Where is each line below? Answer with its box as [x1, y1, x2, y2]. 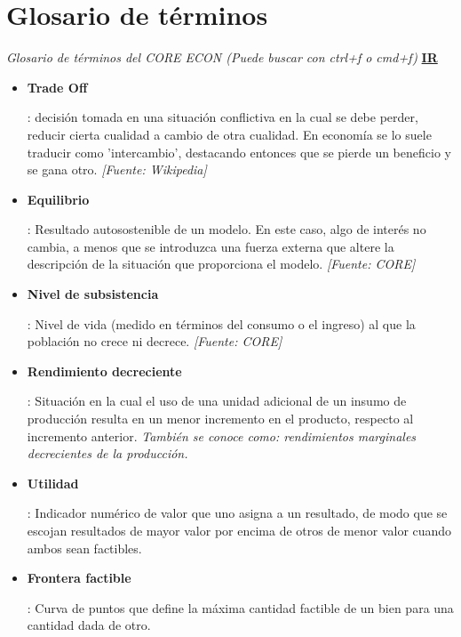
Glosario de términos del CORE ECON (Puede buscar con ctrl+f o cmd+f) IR [6, 48, 438, 67]
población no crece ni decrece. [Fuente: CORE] [27, 332, 282, 351]
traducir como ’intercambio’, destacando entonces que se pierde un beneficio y [27, 142, 451, 161]
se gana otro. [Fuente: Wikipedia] [27, 160, 207, 179]
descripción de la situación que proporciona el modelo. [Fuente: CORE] [27, 254, 416, 273]
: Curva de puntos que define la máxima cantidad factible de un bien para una [27, 598, 454, 617]
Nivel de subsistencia [27, 285, 159, 303]
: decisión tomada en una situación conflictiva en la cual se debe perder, [27, 108, 418, 126]
